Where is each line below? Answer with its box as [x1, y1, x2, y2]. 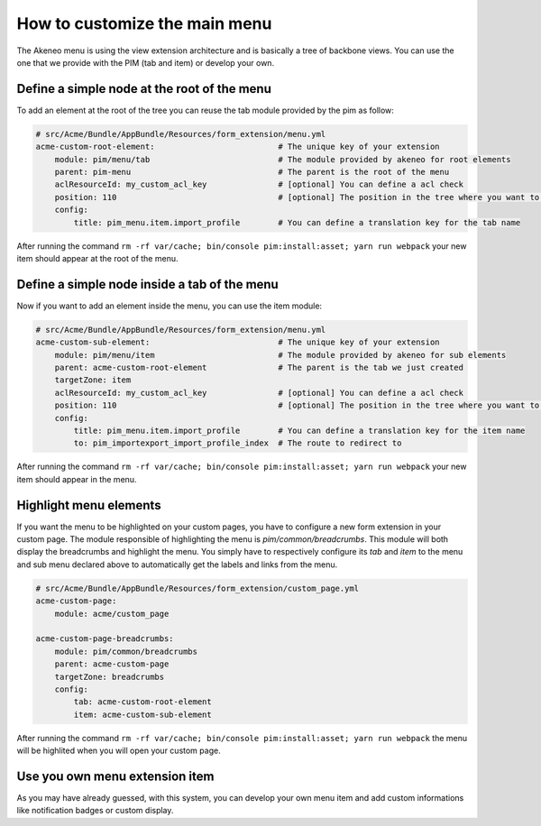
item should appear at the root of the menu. [16, 252, 179, 263]
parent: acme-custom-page [54, 659, 170, 669]
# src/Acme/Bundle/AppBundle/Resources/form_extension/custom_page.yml [35, 583, 360, 593]
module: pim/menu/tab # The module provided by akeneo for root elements [54, 154, 511, 164]
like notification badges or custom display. [16, 805, 174, 816]
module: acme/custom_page [54, 609, 170, 619]
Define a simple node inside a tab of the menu [16, 276, 279, 292]
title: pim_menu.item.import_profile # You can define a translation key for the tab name [73, 217, 521, 227]
